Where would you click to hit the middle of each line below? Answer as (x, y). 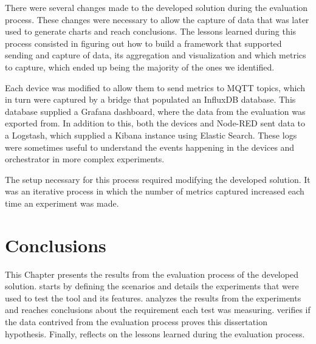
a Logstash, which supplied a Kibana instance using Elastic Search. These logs (151, 135)
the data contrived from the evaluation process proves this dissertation (136, 322)
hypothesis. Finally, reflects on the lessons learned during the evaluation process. (155, 333)
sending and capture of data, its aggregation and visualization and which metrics (156, 55)
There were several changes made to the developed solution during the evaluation (156, 7)
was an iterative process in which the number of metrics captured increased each (155, 191)
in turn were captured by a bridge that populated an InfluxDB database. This (150, 99)
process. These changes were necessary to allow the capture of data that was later (157, 19)
